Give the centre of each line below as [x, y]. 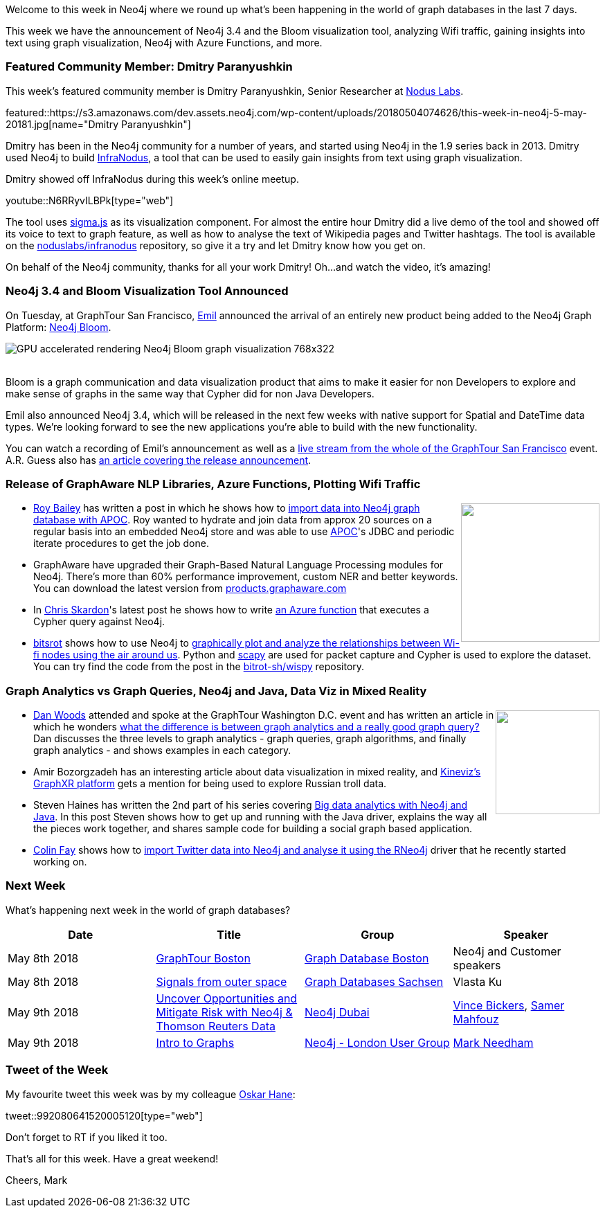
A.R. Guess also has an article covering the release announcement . [159, 460]
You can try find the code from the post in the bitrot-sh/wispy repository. [199, 667]
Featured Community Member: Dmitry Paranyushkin [149, 67]
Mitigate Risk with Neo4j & [224, 1012]
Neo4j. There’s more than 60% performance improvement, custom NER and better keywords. [246, 577]
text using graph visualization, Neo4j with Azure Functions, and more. [164, 43]
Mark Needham [493, 1042]
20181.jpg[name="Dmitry [62, 124]
